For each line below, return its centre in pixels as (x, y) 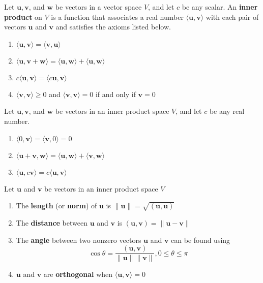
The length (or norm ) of (56, 206)
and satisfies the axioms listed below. (113, 27)
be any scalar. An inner (220, 7)
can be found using (201, 240)
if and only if (115, 94)
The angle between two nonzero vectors (79, 240)
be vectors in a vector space (98, 7)
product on (23, 17)
